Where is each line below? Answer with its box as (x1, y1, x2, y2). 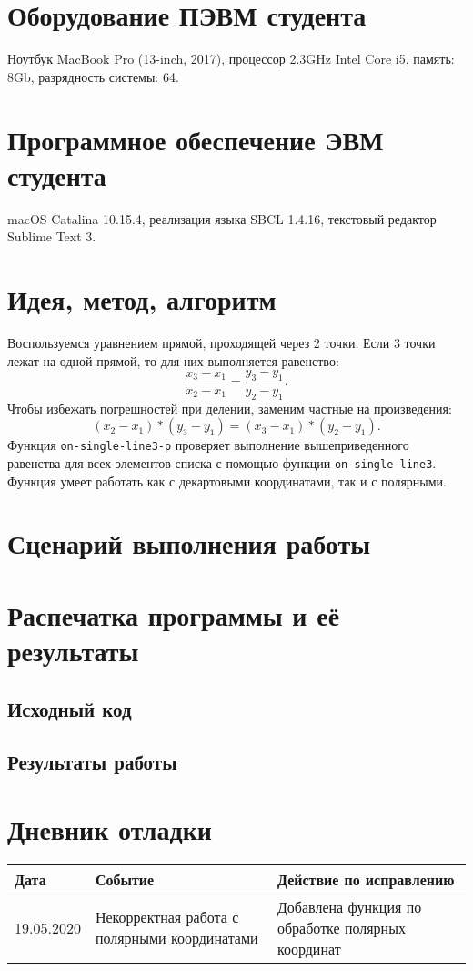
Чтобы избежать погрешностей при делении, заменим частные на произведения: (7, 398, 452, 417)
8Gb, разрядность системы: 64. (7, 66, 179, 86)
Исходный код (7, 694, 132, 722)
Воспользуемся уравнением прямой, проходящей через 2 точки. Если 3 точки (7, 332, 436, 352)
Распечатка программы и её (7, 596, 340, 633)
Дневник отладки (7, 810, 212, 847)
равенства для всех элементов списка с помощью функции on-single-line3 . (7, 454, 437, 472)
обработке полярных (277, 916, 406, 938)
